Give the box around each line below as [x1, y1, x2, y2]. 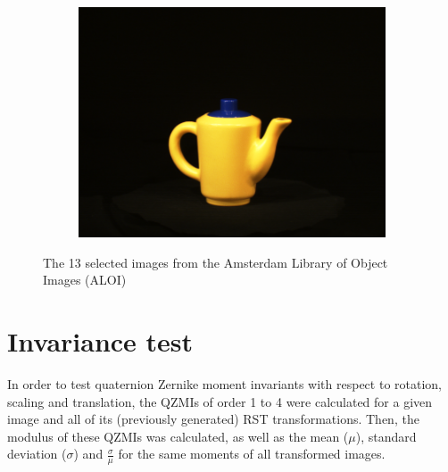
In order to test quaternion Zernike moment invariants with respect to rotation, [7, 374, 443, 393]
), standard [355, 426, 417, 445]
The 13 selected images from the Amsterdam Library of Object [43, 253, 388, 271]
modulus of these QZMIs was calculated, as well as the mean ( [7, 426, 349, 445]
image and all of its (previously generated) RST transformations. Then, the [7, 410, 419, 428]
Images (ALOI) [43, 270, 127, 289]
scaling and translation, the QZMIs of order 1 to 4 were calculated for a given [7, 392, 433, 410]
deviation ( [7, 444, 67, 463]
